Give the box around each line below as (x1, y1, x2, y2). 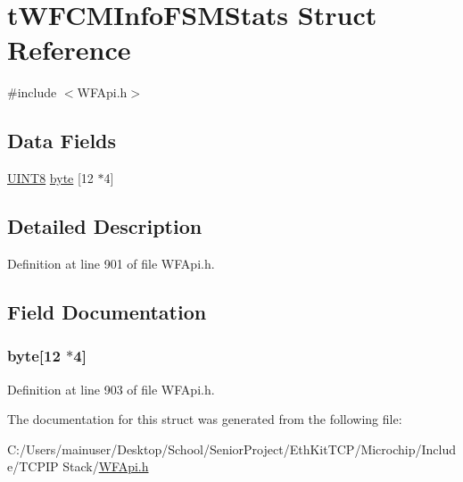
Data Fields (7, 127, 117, 154)
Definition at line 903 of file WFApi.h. (7, 379, 215, 398)
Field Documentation (7, 297, 207, 325)
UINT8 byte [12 (7, 169, 94, 187)
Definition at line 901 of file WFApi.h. (7, 253, 215, 272)
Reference (7, 31, 131, 68)
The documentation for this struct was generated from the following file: (7, 410, 402, 428)
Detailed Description (7, 212, 203, 240)
